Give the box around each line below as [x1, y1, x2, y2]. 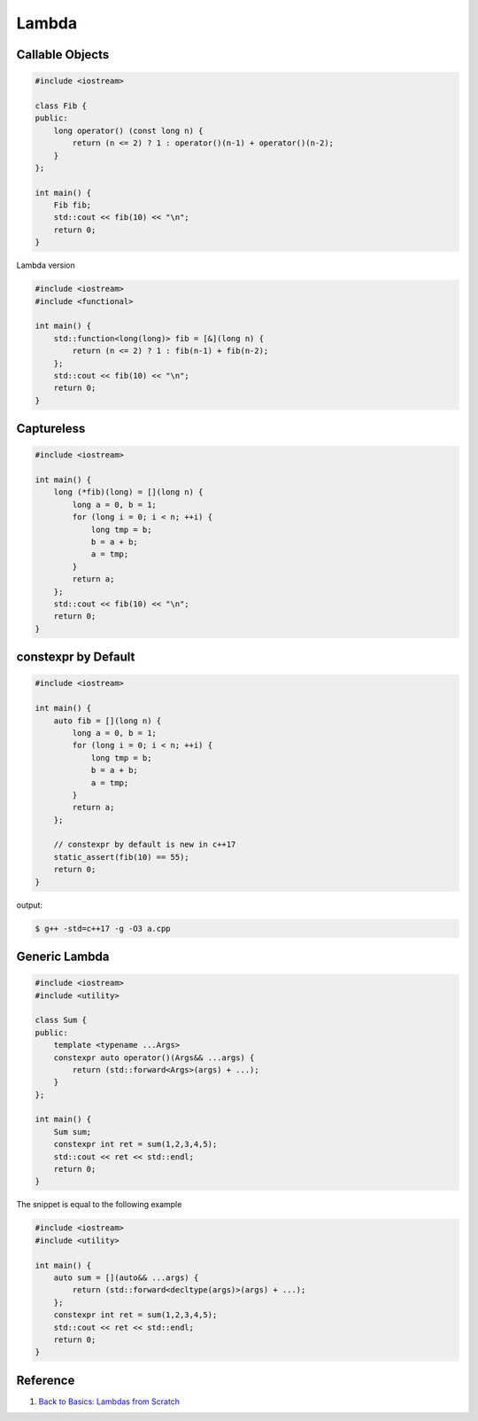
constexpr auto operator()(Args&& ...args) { [53, 1052, 255, 1063]
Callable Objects [16, 47, 110, 62]
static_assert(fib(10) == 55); [53, 852, 189, 862]
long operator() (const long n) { [53, 125, 204, 136]
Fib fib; [53, 200, 92, 210]
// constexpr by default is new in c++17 [53, 839, 236, 850]
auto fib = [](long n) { [53, 715, 162, 726]
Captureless [16, 421, 86, 436]
